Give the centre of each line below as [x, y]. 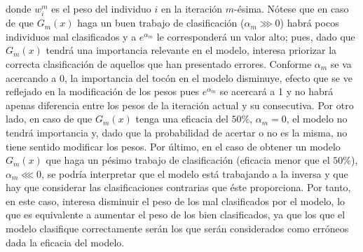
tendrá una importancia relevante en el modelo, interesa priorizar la [191, 50]
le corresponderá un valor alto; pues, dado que [256, 36]
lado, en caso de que [49, 119]
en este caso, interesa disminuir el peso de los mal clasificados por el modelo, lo [176, 201]
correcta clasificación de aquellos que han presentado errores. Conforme [159, 63]
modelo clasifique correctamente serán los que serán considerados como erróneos [177, 229]
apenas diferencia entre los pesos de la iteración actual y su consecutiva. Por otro [180, 105]
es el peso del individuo [101, 8]
